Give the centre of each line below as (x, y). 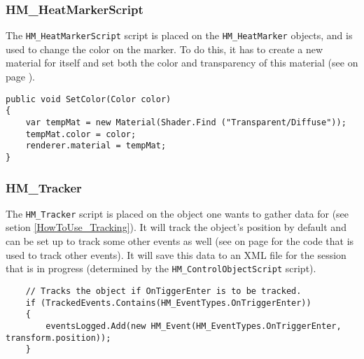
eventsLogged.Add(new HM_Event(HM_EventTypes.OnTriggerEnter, (194, 326)
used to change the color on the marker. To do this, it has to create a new (164, 49)
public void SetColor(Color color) (89, 99)
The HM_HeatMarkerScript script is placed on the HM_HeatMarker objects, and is (179, 35)
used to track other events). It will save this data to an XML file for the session (176, 254)
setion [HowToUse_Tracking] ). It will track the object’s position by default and (176, 227)
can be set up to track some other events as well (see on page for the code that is (180, 241)
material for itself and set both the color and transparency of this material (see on (182, 63)
